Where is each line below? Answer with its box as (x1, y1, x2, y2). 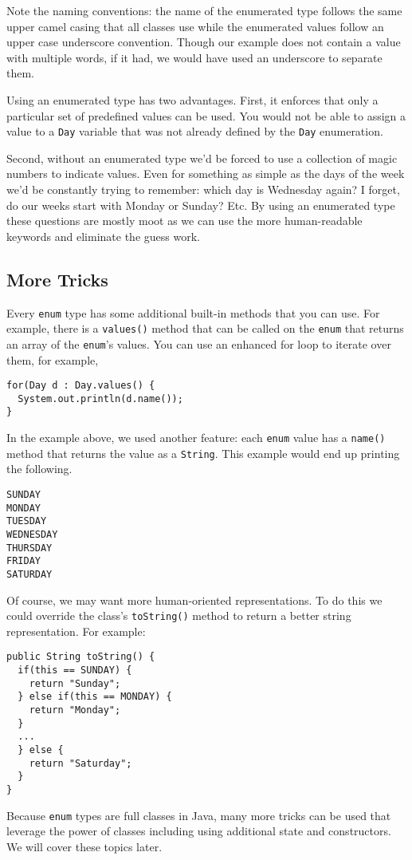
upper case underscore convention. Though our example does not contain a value (6, 34, 401, 50)
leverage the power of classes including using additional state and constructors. (6, 823, 391, 839)
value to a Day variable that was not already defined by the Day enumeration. (6, 123, 383, 140)
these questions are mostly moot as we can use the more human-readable (6, 212, 363, 229)
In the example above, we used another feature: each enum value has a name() (6, 429, 386, 446)
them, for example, (6, 351, 99, 368)
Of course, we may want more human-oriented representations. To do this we (6, 591, 383, 608)
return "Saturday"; (29, 757, 132, 769)
